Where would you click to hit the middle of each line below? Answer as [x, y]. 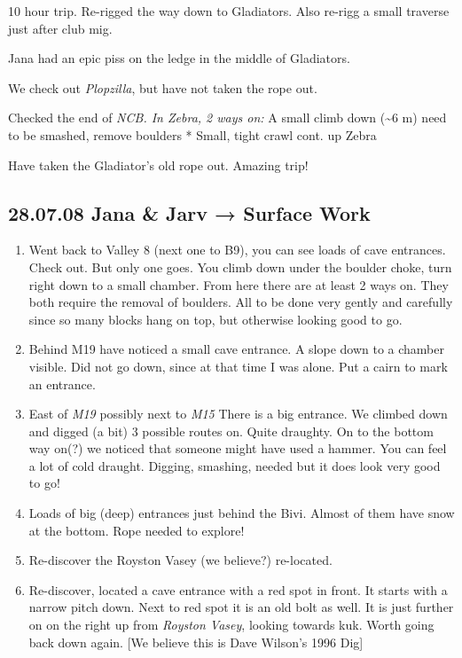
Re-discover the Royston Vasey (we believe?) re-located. [180, 560]
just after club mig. [60, 28]
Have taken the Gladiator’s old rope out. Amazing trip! [158, 164]
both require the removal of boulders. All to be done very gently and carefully [241, 302]
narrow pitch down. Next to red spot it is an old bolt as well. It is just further [241, 607]
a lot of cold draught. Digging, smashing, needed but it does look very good [235, 465]
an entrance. [62, 384]
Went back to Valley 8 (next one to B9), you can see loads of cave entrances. [237, 250]
